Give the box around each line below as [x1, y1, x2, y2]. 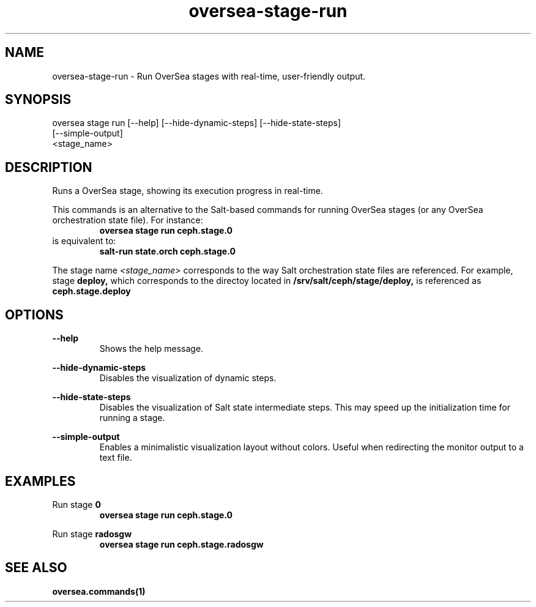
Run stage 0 [52, 499, 101, 510]
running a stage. [99, 412, 165, 423]
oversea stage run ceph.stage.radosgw [99, 538, 264, 549]
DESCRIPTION [5, 159, 92, 175]
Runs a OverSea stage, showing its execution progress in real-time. [52, 185, 323, 196]
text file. [99, 452, 132, 463]
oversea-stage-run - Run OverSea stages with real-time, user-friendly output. [52, 70, 366, 81]
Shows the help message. [99, 343, 204, 354]
